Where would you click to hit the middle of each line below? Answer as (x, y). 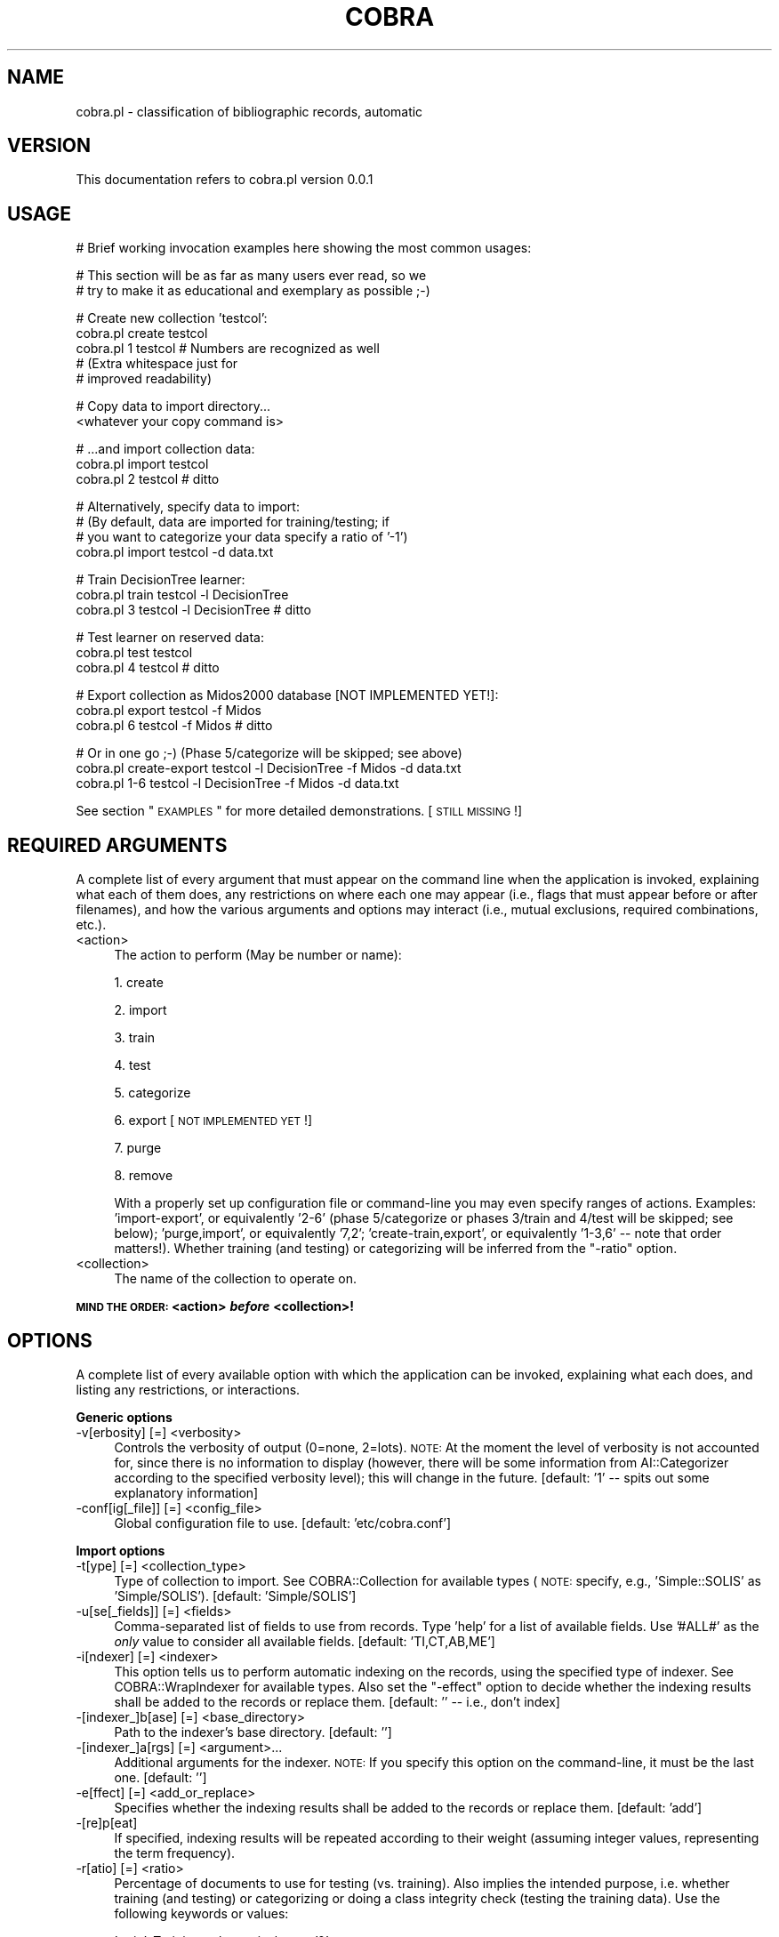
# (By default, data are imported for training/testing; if (233, 522)
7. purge (138, 1148)
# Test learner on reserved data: (170, 638)
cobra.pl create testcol (142, 334)
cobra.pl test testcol (134, 653)
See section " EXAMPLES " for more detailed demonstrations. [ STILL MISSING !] (299, 811)
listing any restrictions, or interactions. (188, 1389)
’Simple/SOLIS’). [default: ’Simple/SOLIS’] (235, 1595)
